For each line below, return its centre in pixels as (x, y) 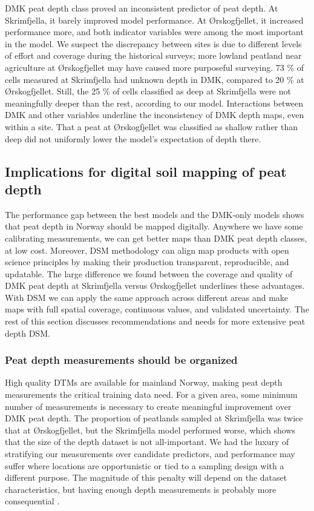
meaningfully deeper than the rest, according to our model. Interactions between (154, 103)
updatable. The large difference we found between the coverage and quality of (149, 273)
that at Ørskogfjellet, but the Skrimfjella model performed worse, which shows (150, 430)
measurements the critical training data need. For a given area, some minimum (151, 394)
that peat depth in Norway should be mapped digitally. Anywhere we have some (154, 226)
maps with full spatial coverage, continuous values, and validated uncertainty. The (157, 309)
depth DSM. (28, 333)
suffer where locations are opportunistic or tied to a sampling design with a (145, 465)
